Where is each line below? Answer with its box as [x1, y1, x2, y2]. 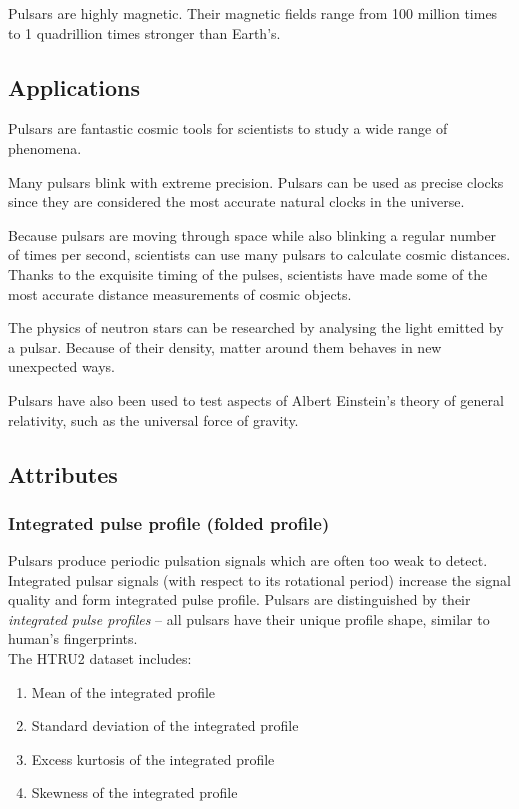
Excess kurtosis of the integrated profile [31, 748, 275, 769]
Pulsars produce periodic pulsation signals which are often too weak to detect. [8, 550, 488, 571]
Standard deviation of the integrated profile [31, 715, 299, 736]
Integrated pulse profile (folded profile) [8, 510, 330, 535]
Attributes [8, 458, 118, 489]
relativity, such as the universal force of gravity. [8, 409, 299, 430]
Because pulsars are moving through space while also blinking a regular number [8, 224, 497, 245]
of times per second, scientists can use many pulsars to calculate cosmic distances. [8, 244, 511, 265]
